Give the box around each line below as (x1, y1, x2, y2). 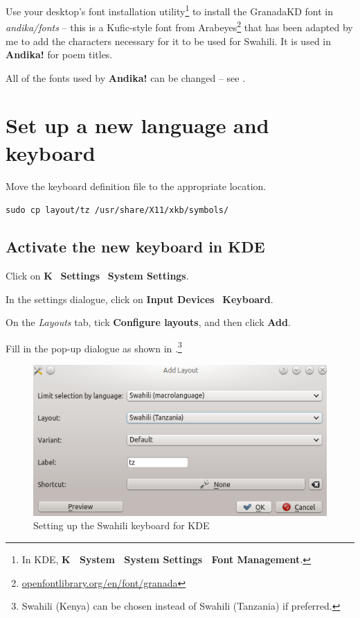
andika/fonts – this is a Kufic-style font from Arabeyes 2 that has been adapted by (6, 18, 353, 34)
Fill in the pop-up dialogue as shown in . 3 (6, 338, 182, 355)
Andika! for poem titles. (6, 47, 113, 62)
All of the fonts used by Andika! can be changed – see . (6, 70, 246, 85)
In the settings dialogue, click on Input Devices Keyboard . (6, 291, 273, 306)
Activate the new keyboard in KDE (6, 236, 265, 257)
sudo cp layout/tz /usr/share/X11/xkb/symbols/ (6, 205, 229, 216)
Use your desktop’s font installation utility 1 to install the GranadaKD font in (6, 2, 333, 18)
